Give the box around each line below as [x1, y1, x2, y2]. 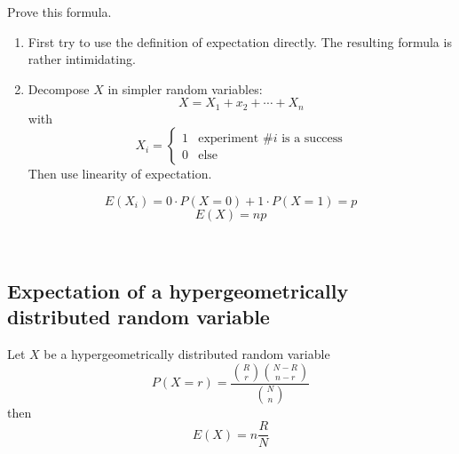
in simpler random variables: [107, 79, 263, 98]
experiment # [198, 132, 273, 146]
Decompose [28, 79, 90, 98]
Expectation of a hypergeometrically [7, 277, 349, 304]
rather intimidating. [28, 50, 136, 68]
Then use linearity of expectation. [28, 164, 212, 183]
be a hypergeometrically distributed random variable [44, 345, 330, 363]
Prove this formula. [7, 3, 112, 20]
